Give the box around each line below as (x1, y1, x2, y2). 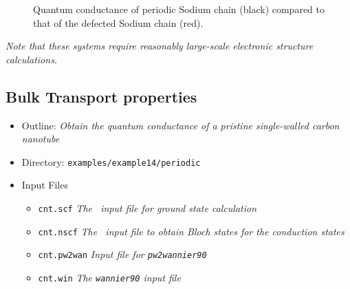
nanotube (21, 131, 60, 146)
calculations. (6, 52, 58, 66)
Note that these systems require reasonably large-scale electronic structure (6, 39, 314, 53)
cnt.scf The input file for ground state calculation (38, 201, 257, 215)
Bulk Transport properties (6, 85, 197, 107)
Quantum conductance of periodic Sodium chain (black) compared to (33, 2, 325, 16)
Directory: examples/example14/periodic (21, 154, 201, 169)
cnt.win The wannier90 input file (38, 270, 181, 284)
